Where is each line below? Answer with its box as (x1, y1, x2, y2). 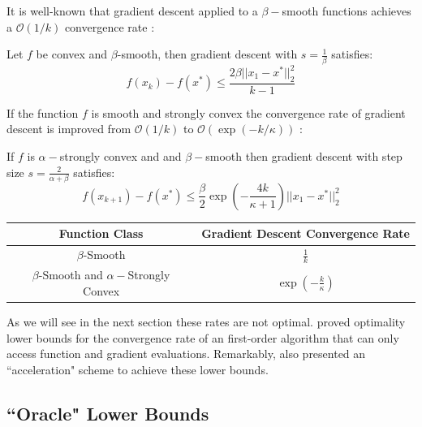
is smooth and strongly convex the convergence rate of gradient (91, 104, 406, 121)
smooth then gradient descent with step (205, 148, 403, 165)
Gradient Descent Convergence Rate (201, 225, 411, 242)
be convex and (36, 45, 108, 63)
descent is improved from (6, 120, 131, 137)
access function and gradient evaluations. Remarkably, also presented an (6, 345, 366, 362)
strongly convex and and (59, 148, 182, 165)
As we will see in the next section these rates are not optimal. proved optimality (6, 313, 406, 330)
